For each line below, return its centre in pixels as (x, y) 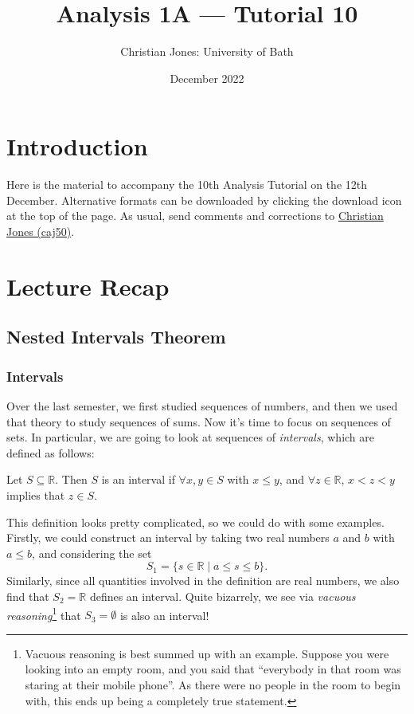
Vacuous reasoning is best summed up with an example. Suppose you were (207, 653)
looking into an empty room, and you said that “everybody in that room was (213, 669)
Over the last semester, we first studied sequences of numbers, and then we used (202, 406)
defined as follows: (51, 452)
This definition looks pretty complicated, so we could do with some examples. (195, 522)
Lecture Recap (88, 286)
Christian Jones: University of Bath (207, 51)
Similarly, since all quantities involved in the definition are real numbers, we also (203, 581)
